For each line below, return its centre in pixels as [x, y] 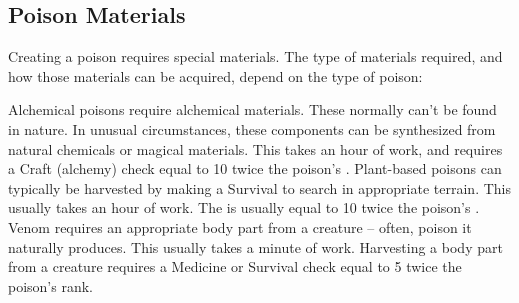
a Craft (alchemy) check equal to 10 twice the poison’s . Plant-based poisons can [255, 168]
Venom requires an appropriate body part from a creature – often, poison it [240, 226]
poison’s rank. [50, 285]
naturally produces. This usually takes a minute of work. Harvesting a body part [255, 246]
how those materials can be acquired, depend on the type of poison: [215, 75]
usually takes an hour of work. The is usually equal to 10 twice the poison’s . [244, 207]
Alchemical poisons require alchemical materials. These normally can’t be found [252, 109]
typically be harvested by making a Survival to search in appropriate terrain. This [259, 187]
